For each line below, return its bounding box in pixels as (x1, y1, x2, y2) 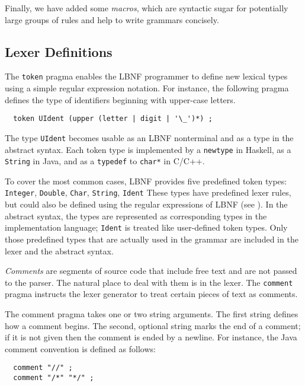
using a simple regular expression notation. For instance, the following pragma (5, 82, 289, 94)
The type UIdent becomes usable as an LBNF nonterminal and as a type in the (5, 131, 294, 143)
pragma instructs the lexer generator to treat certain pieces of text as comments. (5, 288, 298, 300)
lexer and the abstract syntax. (5, 244, 114, 257)
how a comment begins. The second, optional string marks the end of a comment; (5, 319, 301, 331)
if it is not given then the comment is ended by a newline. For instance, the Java (5, 331, 297, 343)
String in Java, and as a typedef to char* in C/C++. (5, 155, 205, 167)
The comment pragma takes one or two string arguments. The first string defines (5, 307, 298, 320)
